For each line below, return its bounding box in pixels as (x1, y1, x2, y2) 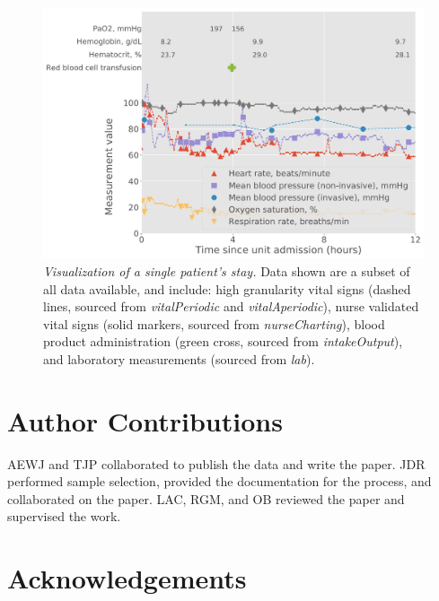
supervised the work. (7, 507, 121, 526)
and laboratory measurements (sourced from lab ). (43, 349, 315, 368)
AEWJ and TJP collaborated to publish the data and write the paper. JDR (7, 454, 426, 473)
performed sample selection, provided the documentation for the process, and (7, 472, 432, 491)
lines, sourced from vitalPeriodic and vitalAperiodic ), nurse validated (43, 297, 419, 316)
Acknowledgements (7, 560, 247, 597)
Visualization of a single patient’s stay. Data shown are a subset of (43, 261, 410, 280)
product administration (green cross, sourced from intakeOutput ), (43, 332, 403, 351)
